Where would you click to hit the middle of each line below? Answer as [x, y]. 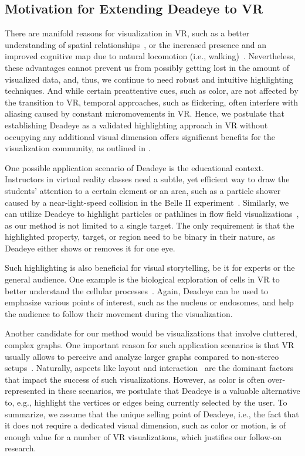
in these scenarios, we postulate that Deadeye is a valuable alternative [174, 391]
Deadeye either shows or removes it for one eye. [90, 248]
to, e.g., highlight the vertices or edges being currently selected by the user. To [146, 402]
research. [21, 448]
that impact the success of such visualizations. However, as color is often [135, 379]
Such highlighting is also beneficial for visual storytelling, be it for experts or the [150, 268]
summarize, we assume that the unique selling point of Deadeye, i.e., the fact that [152, 414]
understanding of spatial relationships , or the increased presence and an [135, 44]
